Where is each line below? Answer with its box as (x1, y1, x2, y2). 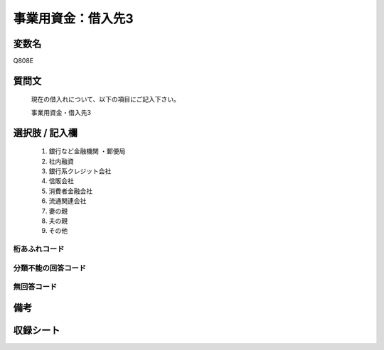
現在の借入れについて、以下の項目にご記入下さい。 (31, 95, 181, 104)
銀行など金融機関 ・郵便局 (48, 147, 126, 155)
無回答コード (13, 282, 58, 292)
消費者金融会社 (48, 187, 92, 195)
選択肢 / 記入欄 (13, 126, 78, 138)
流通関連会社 (48, 197, 87, 205)
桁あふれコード (13, 244, 65, 254)
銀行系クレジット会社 (48, 167, 112, 175)
